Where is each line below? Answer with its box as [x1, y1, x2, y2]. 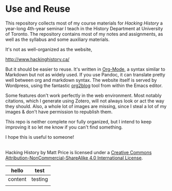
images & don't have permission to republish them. [5, 109, 113, 115]
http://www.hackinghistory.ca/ [5, 56, 70, 62]
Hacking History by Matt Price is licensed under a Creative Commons [5, 149, 152, 155]
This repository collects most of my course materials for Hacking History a [5, 20, 163, 26]
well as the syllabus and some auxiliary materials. [5, 36, 110, 43]
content [8, 175, 27, 182]
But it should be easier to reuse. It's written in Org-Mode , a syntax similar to [5, 66, 165, 72]
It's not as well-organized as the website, [5, 46, 92, 52]
